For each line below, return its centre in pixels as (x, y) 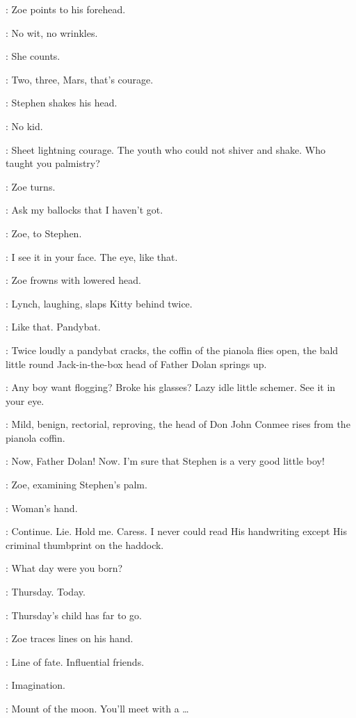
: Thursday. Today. (46, 592)
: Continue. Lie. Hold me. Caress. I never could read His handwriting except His (177, 531)
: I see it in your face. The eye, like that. (92, 256)
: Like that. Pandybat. (53, 327)
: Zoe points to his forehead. (66, 9)
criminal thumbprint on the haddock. (85, 544)
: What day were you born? (64, 568)
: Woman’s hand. (42, 508)
